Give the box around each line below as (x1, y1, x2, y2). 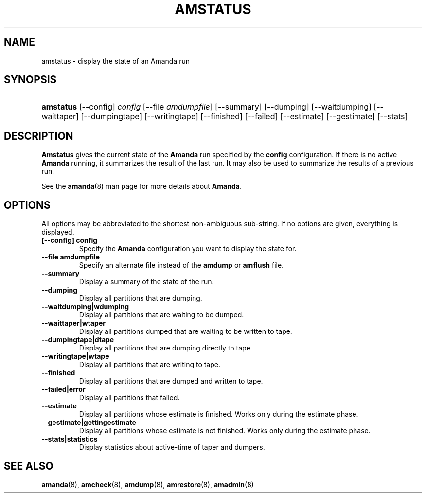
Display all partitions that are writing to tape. (79, 360, 220, 369)
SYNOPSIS (4, 74, 57, 86)
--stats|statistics (41, 435, 98, 443)
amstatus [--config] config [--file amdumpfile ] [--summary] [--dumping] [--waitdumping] (41, 102, 372, 112)
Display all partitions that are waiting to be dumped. (79, 311, 244, 319)
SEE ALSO (4, 460, 53, 472)
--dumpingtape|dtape (41, 335, 114, 344)
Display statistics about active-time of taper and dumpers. (79, 443, 265, 452)
